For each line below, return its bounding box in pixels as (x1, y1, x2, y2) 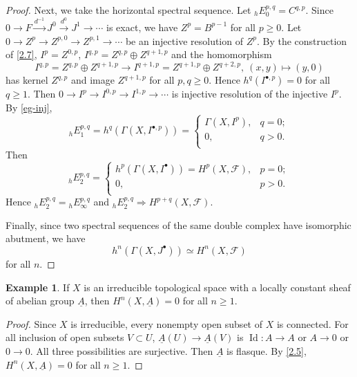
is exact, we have (106, 19, 178, 34)
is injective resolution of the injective (171, 86, 328, 101)
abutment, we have (6, 231, 86, 246)
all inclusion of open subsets (6, 330, 124, 344)
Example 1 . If (6, 279, 70, 294)
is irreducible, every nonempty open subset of (70, 316, 262, 331)
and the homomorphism (171, 47, 272, 62)
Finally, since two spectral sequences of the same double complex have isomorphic (6, 217, 351, 232)
